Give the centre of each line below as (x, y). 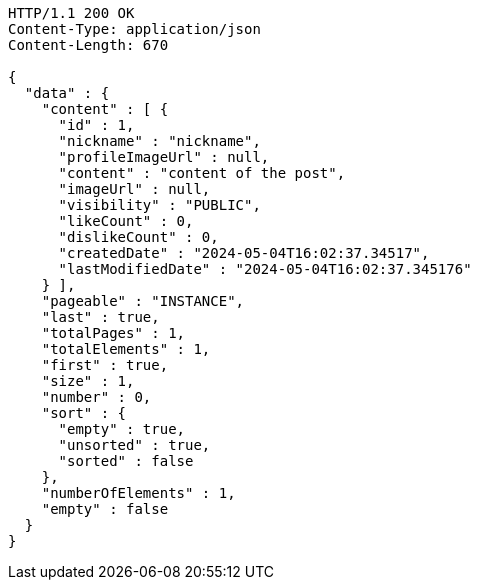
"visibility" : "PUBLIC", (159, 205)
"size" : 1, (88, 381)
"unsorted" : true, (134, 445)
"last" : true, (100, 317)
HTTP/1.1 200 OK (71, 13)
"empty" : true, (122, 429)
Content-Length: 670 (88, 45)
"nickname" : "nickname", (159, 141)
